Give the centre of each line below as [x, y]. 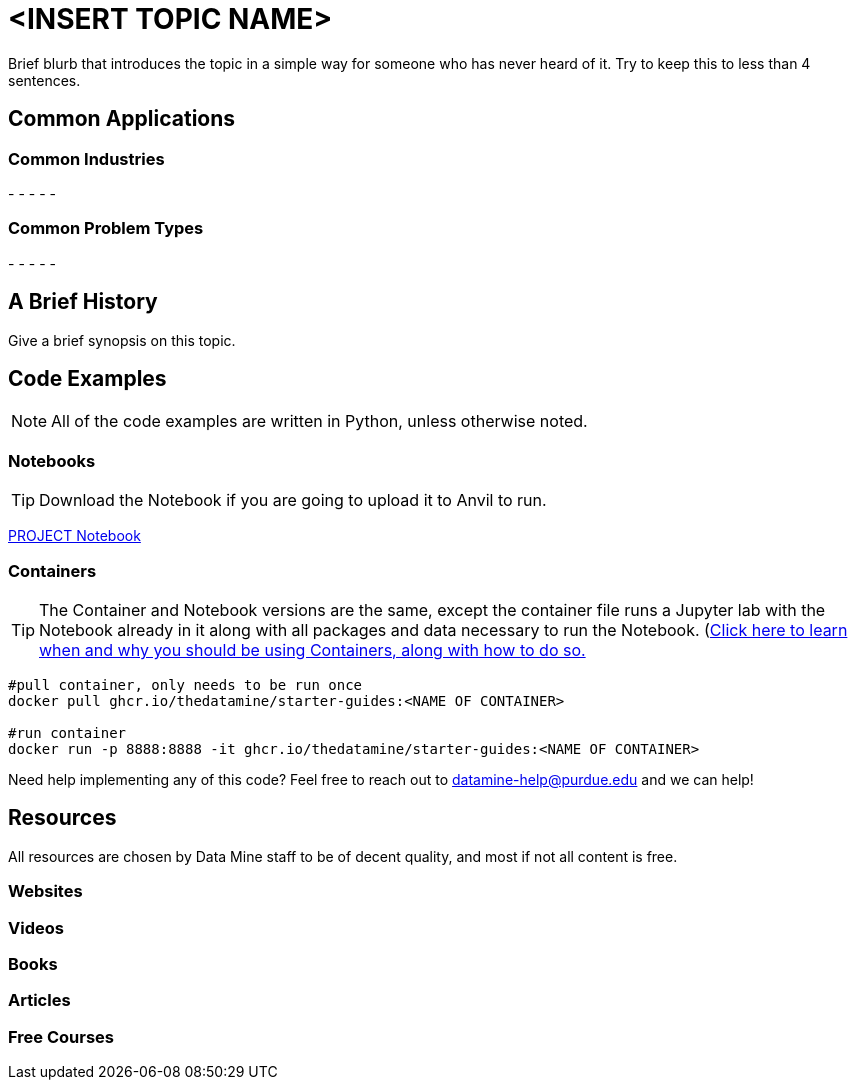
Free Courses [61, 1036]
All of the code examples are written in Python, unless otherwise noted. [319, 421]
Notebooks [52, 460]
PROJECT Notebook [74, 536]
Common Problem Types [106, 228]
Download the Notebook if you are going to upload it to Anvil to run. [293, 500]
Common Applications [122, 119]
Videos [36, 927]
